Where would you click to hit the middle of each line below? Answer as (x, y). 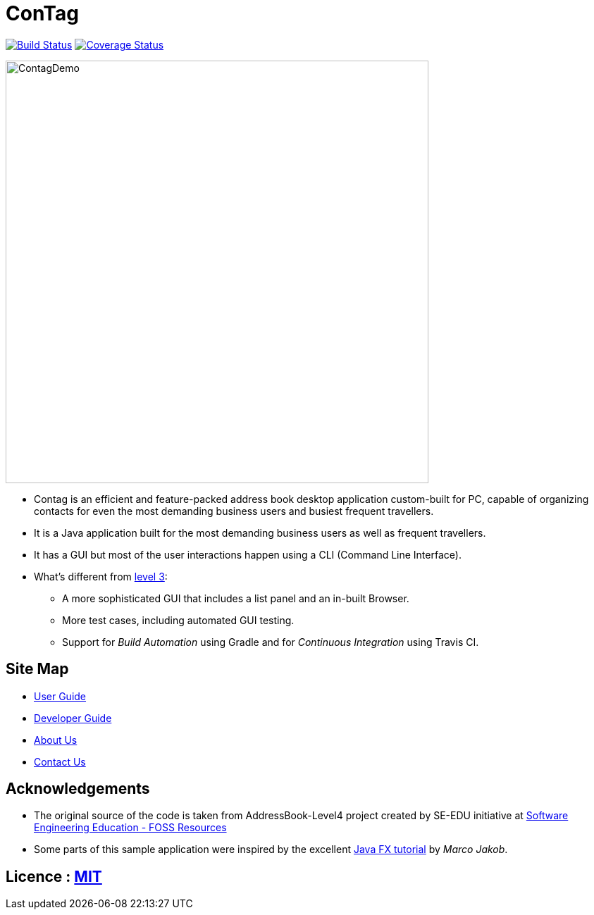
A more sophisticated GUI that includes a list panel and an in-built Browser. (236, 598)
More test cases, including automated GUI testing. (178, 620)
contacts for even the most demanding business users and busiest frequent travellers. (234, 511)
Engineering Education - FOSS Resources (130, 828)
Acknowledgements (78, 789)
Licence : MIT (54, 876)
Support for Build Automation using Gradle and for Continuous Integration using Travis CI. (271, 642)
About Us (56, 740)
